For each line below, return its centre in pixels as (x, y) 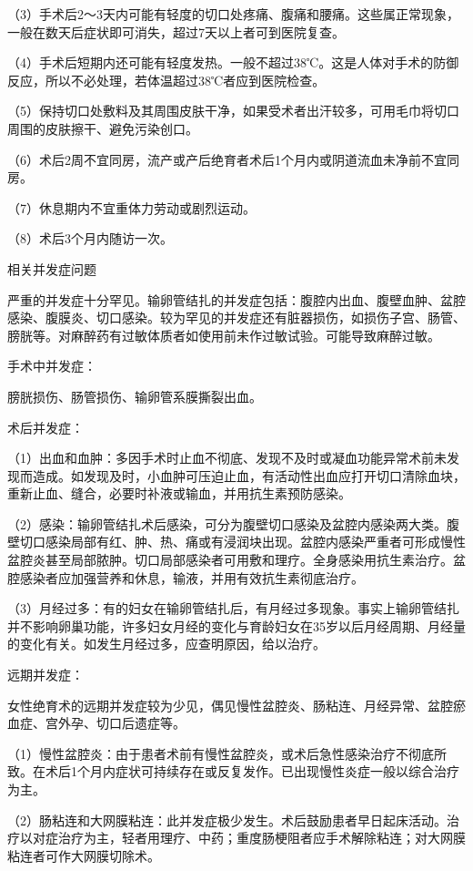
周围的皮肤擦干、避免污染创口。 (103, 128)
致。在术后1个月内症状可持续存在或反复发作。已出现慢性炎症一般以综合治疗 (233, 771)
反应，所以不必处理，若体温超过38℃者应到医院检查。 (166, 80)
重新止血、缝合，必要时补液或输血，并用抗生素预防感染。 (179, 493)
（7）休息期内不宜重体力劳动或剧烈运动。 (131, 207)
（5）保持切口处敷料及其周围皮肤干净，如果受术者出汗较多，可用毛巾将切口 (233, 111)
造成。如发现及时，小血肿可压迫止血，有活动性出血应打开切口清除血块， (249, 475)
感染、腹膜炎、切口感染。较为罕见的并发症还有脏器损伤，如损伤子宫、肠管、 (236, 318)
